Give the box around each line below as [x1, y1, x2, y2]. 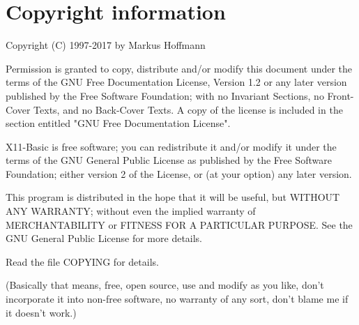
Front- [327, 88, 354, 103]
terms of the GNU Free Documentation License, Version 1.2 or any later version [6, 75, 347, 89]
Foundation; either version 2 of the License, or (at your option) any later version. [6, 166, 352, 181]
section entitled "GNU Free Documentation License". [6, 116, 231, 130]
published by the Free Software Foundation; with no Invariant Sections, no [6, 88, 324, 103]
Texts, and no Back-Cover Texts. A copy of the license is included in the [33, 102, 343, 116]
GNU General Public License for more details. [6, 231, 203, 245]
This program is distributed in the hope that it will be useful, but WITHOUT [6, 190, 340, 204]
